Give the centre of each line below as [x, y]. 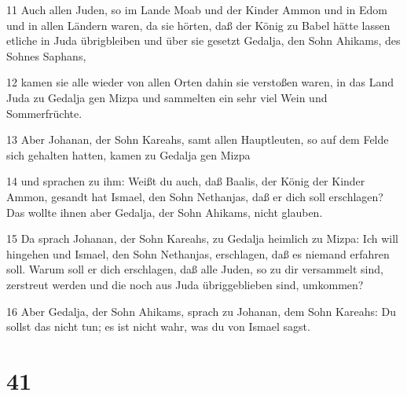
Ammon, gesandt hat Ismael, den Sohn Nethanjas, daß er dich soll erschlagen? [195, 196]
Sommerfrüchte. [44, 113]
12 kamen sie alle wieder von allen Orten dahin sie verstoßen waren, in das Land [200, 82]
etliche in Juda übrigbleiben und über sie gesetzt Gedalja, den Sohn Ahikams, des [203, 40]
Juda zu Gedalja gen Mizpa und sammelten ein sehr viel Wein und [167, 97]
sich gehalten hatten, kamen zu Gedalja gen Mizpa [128, 154]
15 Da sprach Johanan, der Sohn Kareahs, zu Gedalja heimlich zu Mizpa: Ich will [202, 238]
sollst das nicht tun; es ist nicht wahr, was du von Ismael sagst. [158, 326]
